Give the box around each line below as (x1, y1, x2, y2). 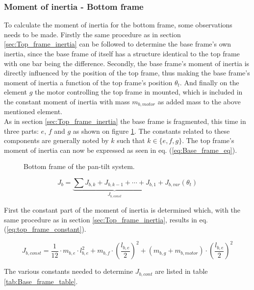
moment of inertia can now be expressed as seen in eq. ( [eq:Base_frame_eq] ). (4, 145, 237, 155)
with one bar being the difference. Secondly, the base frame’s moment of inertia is (4, 58, 250, 68)
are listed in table (155, 266, 208, 276)
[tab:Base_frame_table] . (4, 276, 78, 286)
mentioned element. (4, 106, 62, 117)
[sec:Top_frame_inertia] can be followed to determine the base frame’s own (4, 39, 231, 49)
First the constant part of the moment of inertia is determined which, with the (4, 205, 241, 215)
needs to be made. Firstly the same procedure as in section (4, 29, 181, 39)
